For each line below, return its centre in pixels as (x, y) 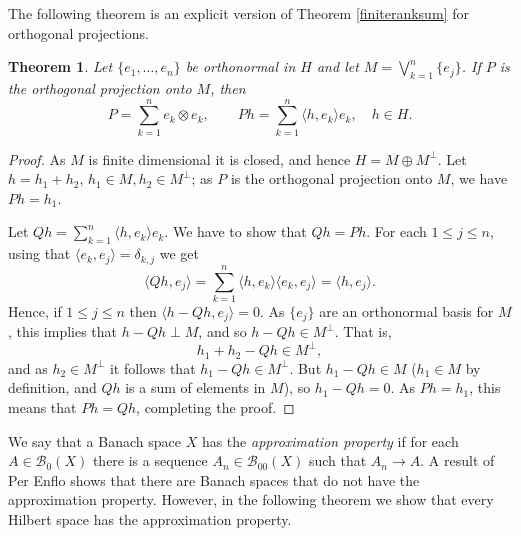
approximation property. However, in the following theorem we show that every (251, 499)
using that (39, 253)
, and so (222, 331)
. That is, (363, 331)
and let (337, 66)
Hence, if (35, 310)
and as (28, 367)
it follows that (152, 367)
